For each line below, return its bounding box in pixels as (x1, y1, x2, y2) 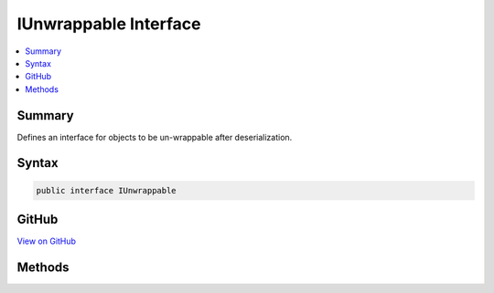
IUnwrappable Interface (16, 14, 201, 34)
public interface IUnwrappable (36, 185, 177, 195)
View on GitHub (16, 235, 77, 246)
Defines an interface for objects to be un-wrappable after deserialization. (16, 131, 293, 142)
